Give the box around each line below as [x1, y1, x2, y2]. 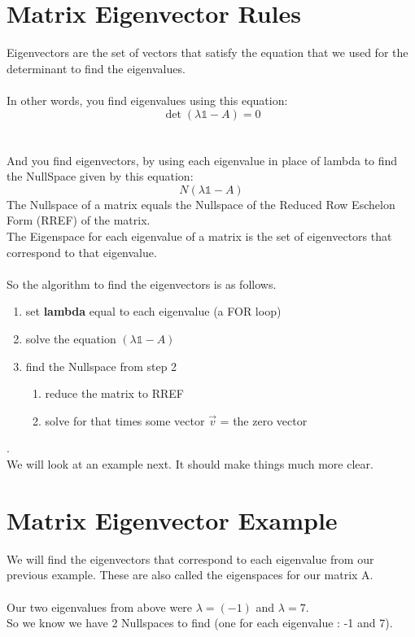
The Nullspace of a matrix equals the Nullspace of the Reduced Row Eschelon [7, 195, 395, 212]
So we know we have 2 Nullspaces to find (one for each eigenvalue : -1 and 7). [7, 614, 393, 631]
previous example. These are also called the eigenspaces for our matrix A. [7, 566, 373, 583]
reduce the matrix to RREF [45, 385, 185, 402]
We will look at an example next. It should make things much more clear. [7, 456, 373, 472]
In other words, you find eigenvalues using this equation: [7, 91, 288, 108]
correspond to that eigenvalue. [7, 243, 157, 260]
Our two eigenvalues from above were [7, 598, 193, 615]
